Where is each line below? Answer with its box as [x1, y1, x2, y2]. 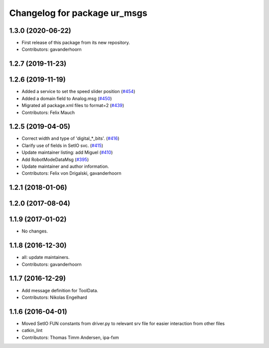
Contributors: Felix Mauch [21, 110, 75, 116]
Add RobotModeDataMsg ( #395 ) [21, 156, 89, 162]
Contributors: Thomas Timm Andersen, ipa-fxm [21, 334, 119, 341]
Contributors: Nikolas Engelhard [21, 294, 87, 300]
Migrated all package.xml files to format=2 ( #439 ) [21, 103, 125, 109]
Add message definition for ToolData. [21, 287, 99, 293]
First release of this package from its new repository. [21, 40, 131, 46]
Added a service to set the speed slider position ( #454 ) [21, 89, 135, 95]
